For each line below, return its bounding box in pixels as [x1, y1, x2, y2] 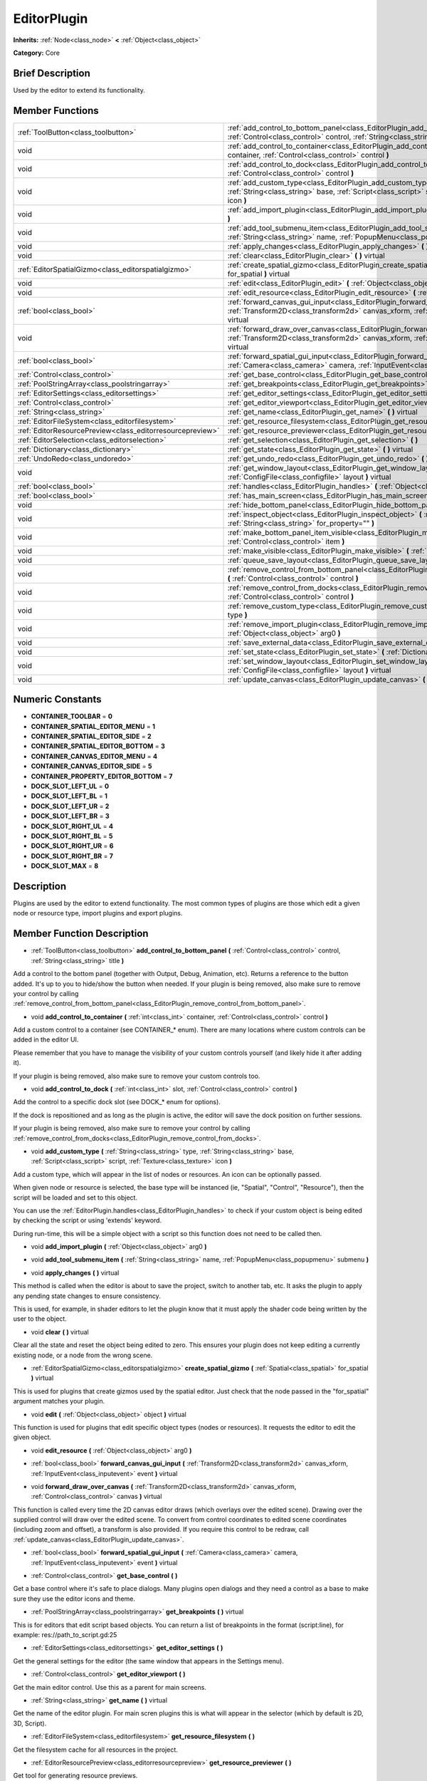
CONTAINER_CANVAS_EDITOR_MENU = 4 [31, 752, 158, 760]
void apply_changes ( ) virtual [31, 1268, 120, 1277]
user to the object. [13, 1314, 67, 1323]
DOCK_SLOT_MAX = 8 [31, 862, 99, 871]
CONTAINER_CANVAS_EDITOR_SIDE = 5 [31, 762, 152, 771]
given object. [13, 1433, 52, 1442]
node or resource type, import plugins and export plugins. [13, 909, 183, 918]
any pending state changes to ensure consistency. [13, 1292, 162, 1300]
